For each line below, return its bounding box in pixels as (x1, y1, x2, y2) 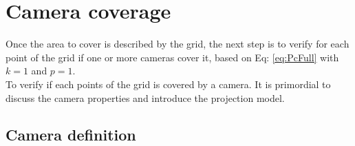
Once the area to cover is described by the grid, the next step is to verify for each (6, 36, 349, 51)
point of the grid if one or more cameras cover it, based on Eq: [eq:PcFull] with (6, 50, 339, 64)
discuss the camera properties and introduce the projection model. (6, 90, 285, 105)
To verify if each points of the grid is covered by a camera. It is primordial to (6, 76, 331, 91)
